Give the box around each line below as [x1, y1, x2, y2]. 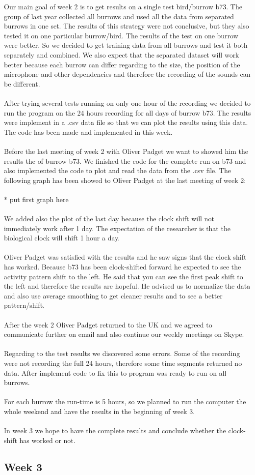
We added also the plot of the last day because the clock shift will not [4, 213, 214, 224]
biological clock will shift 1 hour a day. [4, 233, 120, 243]
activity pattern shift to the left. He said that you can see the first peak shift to [4, 271, 243, 281]
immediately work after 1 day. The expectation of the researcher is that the [4, 223, 230, 233]
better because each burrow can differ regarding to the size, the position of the [4, 59, 240, 69]
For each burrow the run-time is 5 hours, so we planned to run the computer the [4, 396, 246, 407]
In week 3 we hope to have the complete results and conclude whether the [4, 425, 226, 436]
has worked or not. [19, 435, 76, 445]
